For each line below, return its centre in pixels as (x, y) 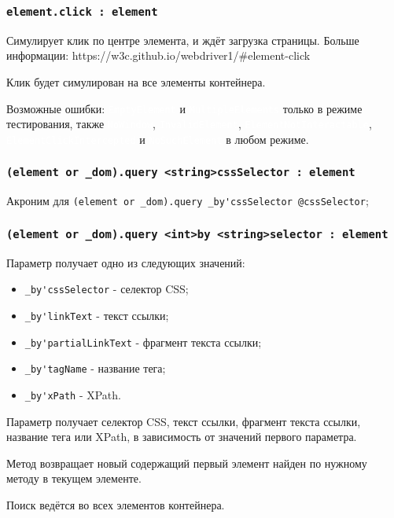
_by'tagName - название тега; (95, 368)
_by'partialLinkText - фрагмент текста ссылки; (143, 342)
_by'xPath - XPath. (73, 394)
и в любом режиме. (224, 139)
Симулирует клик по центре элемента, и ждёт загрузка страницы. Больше (183, 40)
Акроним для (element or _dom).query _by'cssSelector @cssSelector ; (188, 201)
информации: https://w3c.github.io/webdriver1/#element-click (158, 55)
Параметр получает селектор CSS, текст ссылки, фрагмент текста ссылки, (184, 421)
